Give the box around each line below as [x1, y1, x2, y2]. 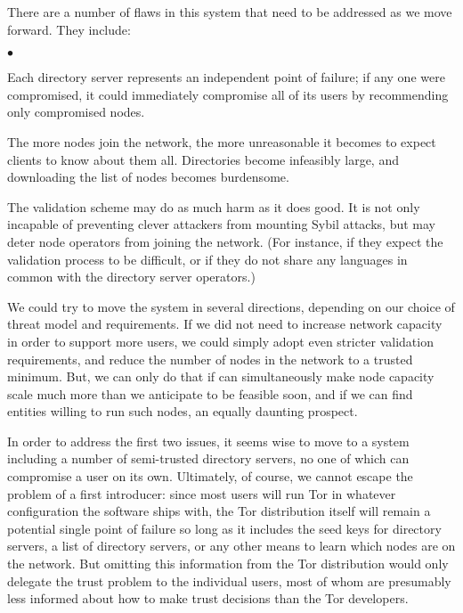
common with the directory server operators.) [7, 267, 256, 286]
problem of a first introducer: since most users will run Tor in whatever [7, 484, 396, 503]
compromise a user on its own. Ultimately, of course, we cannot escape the [7, 467, 413, 486]
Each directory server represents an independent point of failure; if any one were [7, 68, 445, 86]
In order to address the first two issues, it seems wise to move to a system [7, 431, 410, 450]
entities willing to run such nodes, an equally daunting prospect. [7, 402, 358, 421]
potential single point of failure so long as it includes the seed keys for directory [7, 519, 442, 537]
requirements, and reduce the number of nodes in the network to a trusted [7, 349, 413, 368]
